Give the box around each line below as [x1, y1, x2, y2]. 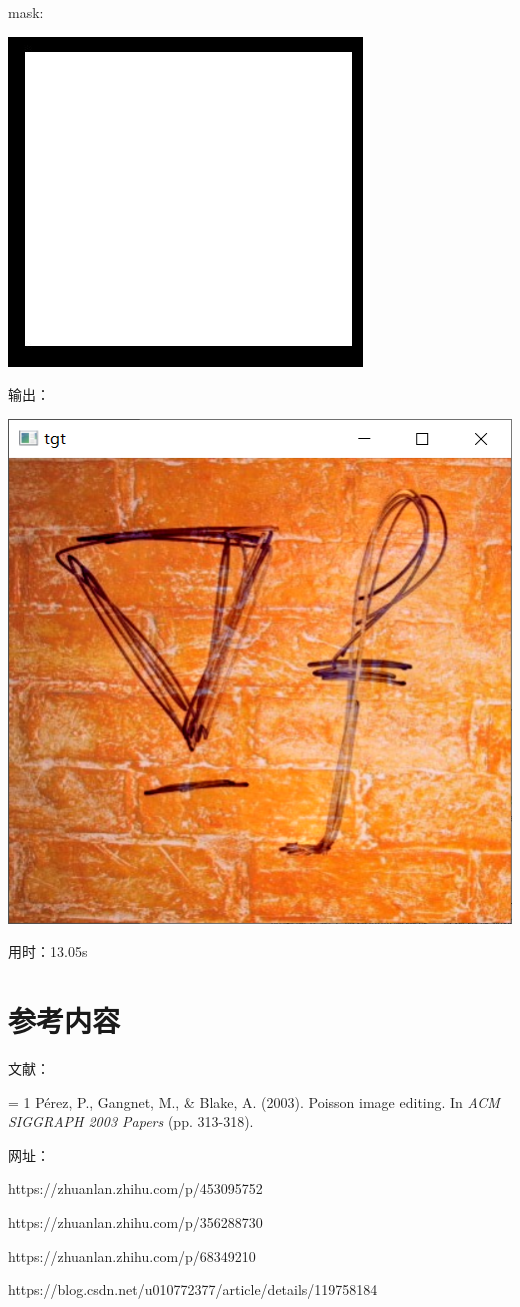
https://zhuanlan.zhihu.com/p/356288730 [8, 1212, 263, 1233]
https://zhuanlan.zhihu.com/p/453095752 [8, 1178, 263, 1199]
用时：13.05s [8, 941, 88, 962]
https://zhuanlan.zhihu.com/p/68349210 [8, 1245, 256, 1266]
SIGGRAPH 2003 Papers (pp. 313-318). [8, 1111, 254, 1132]
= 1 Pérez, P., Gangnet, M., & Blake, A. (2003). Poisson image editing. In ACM [8, 1091, 500, 1112]
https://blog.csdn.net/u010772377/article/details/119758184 [8, 1279, 378, 1300]
